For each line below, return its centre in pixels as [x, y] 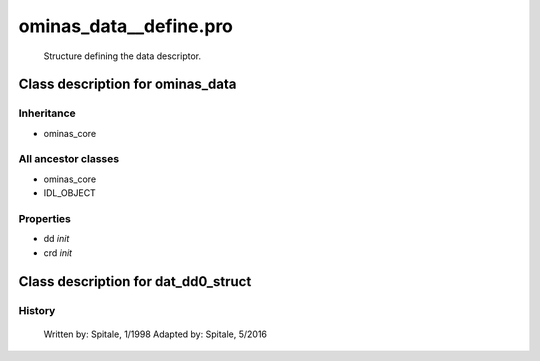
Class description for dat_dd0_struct [135, 281]
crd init [58, 252]
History [37, 310]
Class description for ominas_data [127, 84]
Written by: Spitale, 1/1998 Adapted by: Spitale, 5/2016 [155, 334]
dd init [56, 239]
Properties [45, 218]
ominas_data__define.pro [126, 26]
